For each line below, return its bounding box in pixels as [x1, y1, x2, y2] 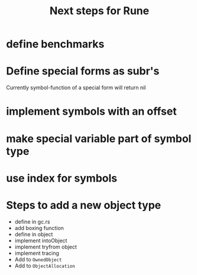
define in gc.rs [14, 218, 50, 225]
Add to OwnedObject [14, 255, 62, 263]
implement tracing [14, 250, 59, 257]
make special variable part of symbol [6, 132, 192, 145]
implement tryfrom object [14, 243, 77, 250]
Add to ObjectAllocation [14, 262, 75, 269]
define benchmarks [6, 37, 105, 51]
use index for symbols [6, 172, 118, 185]
